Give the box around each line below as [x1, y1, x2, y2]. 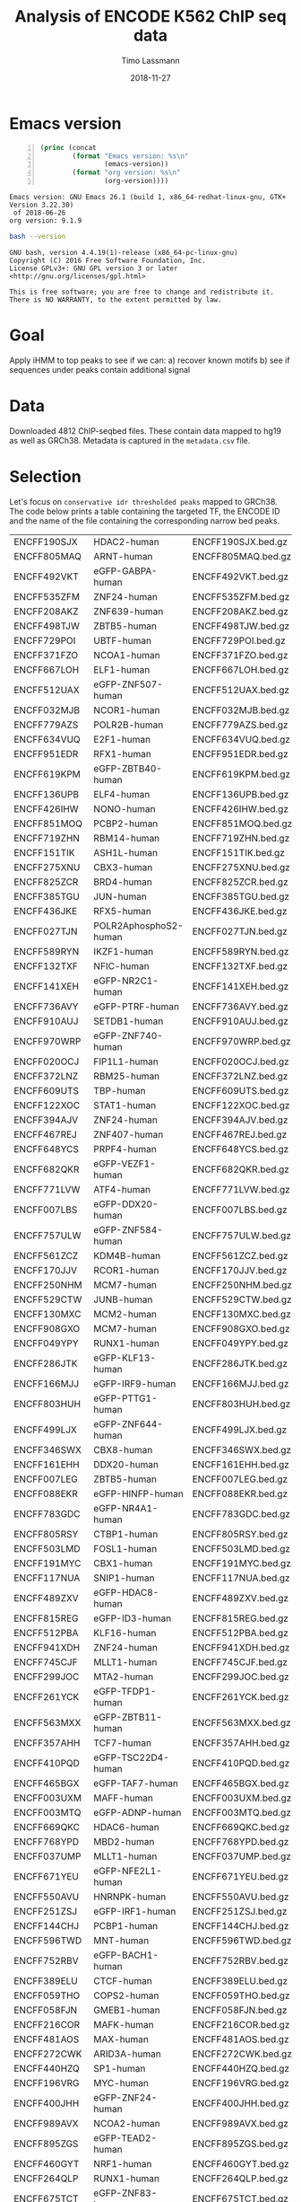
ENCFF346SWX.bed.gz [192, 1443, 292, 1456]
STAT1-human [93, 1098, 157, 1111]
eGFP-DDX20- [93, 1197, 159, 1210]
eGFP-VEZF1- [93, 1157, 157, 1169]
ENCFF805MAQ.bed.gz [192, 550, 292, 562]
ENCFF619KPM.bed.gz [192, 768, 291, 780]
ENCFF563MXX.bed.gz [192, 1716, 291, 1729]
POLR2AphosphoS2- [93, 919, 184, 931]
